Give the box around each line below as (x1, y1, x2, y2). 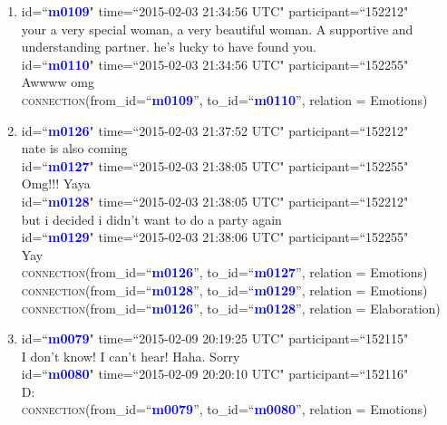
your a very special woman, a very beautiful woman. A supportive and (21, 19, 413, 38)
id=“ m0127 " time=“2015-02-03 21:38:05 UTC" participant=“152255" (21, 156, 409, 175)
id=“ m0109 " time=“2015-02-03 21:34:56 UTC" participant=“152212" (21, 2, 409, 20)
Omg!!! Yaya (21, 174, 91, 193)
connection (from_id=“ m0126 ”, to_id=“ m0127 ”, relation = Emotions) (21, 263, 428, 282)
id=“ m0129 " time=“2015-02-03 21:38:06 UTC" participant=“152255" (21, 227, 409, 246)
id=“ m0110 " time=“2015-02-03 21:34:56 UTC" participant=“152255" (21, 54, 409, 73)
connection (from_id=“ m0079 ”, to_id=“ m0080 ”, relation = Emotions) (21, 400, 428, 419)
